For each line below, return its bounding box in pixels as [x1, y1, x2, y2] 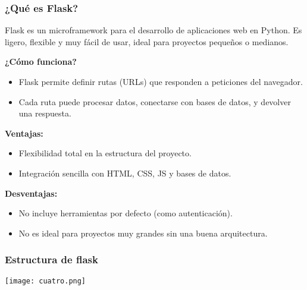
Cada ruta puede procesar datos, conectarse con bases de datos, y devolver [18, 95, 291, 108]
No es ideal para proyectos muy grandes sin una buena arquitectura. [18, 226, 268, 239]
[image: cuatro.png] [5, 276, 86, 285]
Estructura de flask [5, 252, 98, 267]
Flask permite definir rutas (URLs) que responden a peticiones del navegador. [18, 75, 303, 87]
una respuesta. [18, 107, 71, 119]
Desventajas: [5, 187, 58, 199]
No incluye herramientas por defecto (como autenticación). [18, 207, 233, 219]
